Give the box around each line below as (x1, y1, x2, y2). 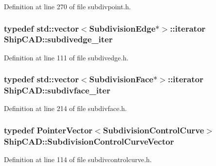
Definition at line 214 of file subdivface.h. (4, 103, 127, 113)
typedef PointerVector (4, 124, 93, 136)
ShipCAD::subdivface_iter (4, 84, 110, 96)
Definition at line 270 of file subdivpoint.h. (4, 1, 131, 11)
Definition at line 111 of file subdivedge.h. (4, 52, 128, 62)
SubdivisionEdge (89, 22, 156, 34)
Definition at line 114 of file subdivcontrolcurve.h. (4, 154, 152, 165)
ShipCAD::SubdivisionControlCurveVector (4, 135, 174, 147)
